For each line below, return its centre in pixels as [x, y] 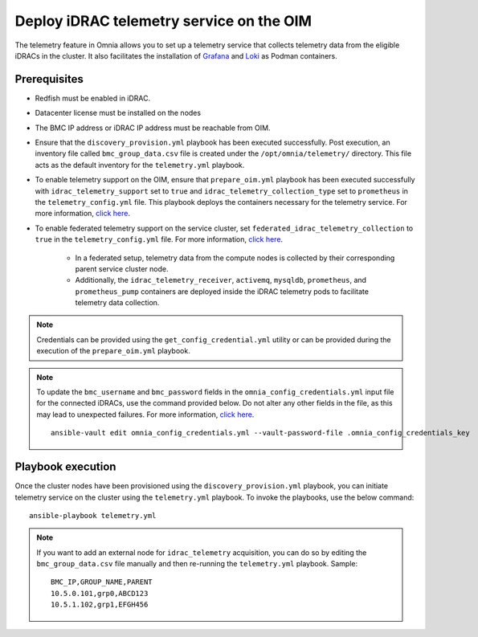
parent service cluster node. [122, 268]
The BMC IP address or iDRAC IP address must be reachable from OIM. [153, 128]
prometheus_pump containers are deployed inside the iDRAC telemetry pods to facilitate [222, 291]
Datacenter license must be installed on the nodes [118, 113]
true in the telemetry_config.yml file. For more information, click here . [159, 239]
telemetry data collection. [117, 303]
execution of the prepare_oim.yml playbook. [113, 351]
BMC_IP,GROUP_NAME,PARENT [102, 582]
